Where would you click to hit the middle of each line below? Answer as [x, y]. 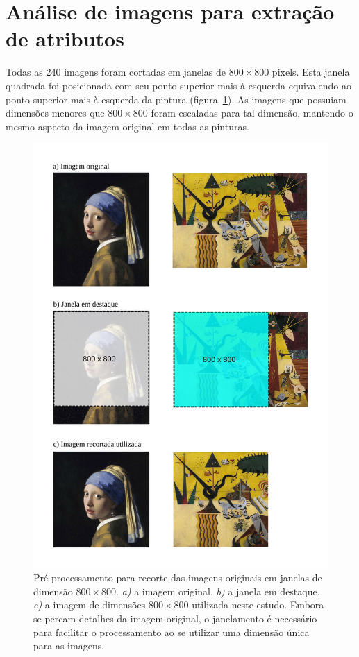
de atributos [65, 39]
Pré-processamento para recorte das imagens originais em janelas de [178, 578]
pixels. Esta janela [311, 72]
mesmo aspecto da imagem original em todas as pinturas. [127, 126]
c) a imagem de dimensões [90, 605]
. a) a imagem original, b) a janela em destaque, [218, 591]
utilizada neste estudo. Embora [258, 605]
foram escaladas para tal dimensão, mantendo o [252, 113]
